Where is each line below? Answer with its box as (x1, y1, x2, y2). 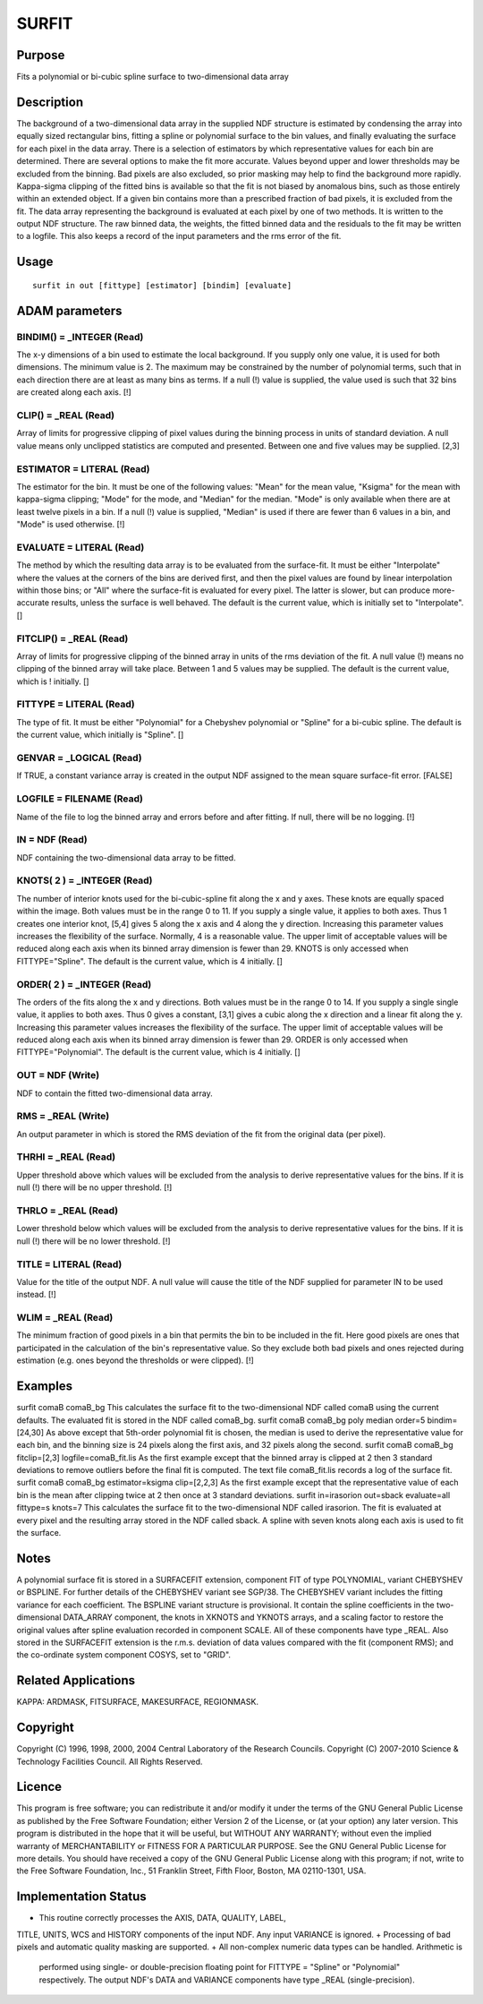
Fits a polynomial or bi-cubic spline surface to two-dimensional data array (16, 72, 290, 82)
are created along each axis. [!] (16, 387, 131, 398)
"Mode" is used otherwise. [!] (16, 519, 125, 530)
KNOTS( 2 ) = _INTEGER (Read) (16, 874, 153, 886)
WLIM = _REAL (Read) (16, 1312, 114, 1324)
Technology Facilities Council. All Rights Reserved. (16, 1756, 203, 1767)
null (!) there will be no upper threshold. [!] (16, 1182, 173, 1193)
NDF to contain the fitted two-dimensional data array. (16, 1088, 214, 1099)
